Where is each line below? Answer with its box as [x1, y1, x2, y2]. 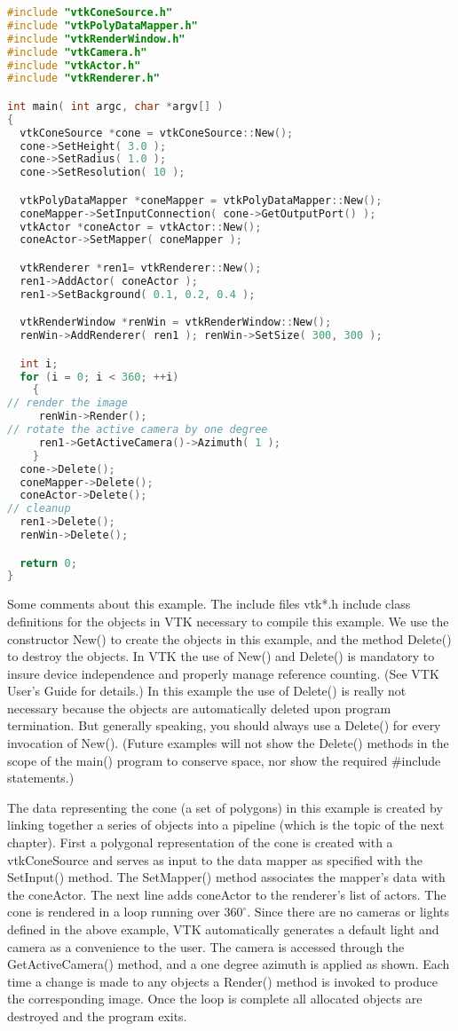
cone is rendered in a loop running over [7, 902, 220, 921]
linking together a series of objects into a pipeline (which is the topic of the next [7, 815, 445, 834]
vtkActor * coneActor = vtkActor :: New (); [20, 220, 262, 233]
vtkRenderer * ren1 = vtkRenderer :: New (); [20, 261, 262, 274]
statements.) [7, 768, 75, 787]
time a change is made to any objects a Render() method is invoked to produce [7, 972, 438, 990]
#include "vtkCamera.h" [7, 45, 147, 59]
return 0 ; [20, 556, 77, 570]
